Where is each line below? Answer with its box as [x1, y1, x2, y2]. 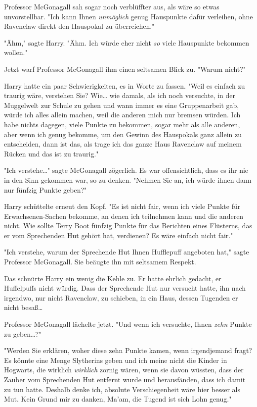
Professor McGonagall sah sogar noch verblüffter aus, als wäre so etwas [4, 1, 219, 11]
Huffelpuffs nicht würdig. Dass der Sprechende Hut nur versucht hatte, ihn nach [4, 283, 246, 293]
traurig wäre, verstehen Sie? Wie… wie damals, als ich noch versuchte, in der [4, 90, 235, 101]
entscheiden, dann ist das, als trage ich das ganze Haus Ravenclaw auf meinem [4, 139, 242, 149]
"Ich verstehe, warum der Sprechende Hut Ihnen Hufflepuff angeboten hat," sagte [4, 247, 249, 257]
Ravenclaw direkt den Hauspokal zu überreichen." [4, 21, 155, 31]
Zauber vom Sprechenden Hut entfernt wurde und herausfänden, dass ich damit [4, 374, 246, 384]
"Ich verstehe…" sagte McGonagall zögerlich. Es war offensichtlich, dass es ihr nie [4, 165, 249, 175]
